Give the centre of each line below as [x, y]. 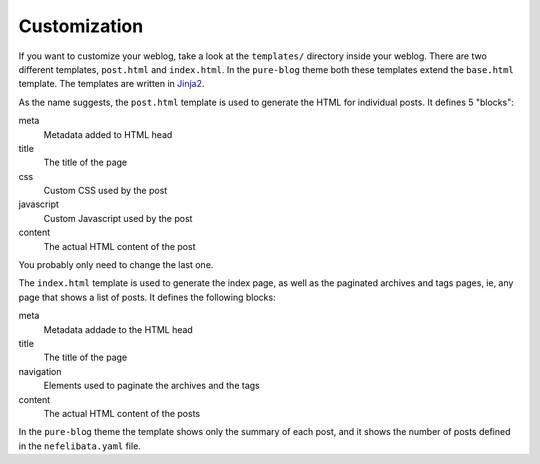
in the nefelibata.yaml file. [80, 446]
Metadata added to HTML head [108, 134]
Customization [81, 26]
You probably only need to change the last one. [116, 265]
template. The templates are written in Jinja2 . [111, 84]
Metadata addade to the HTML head [118, 329]
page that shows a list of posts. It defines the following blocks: [147, 297]
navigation [40, 371]
